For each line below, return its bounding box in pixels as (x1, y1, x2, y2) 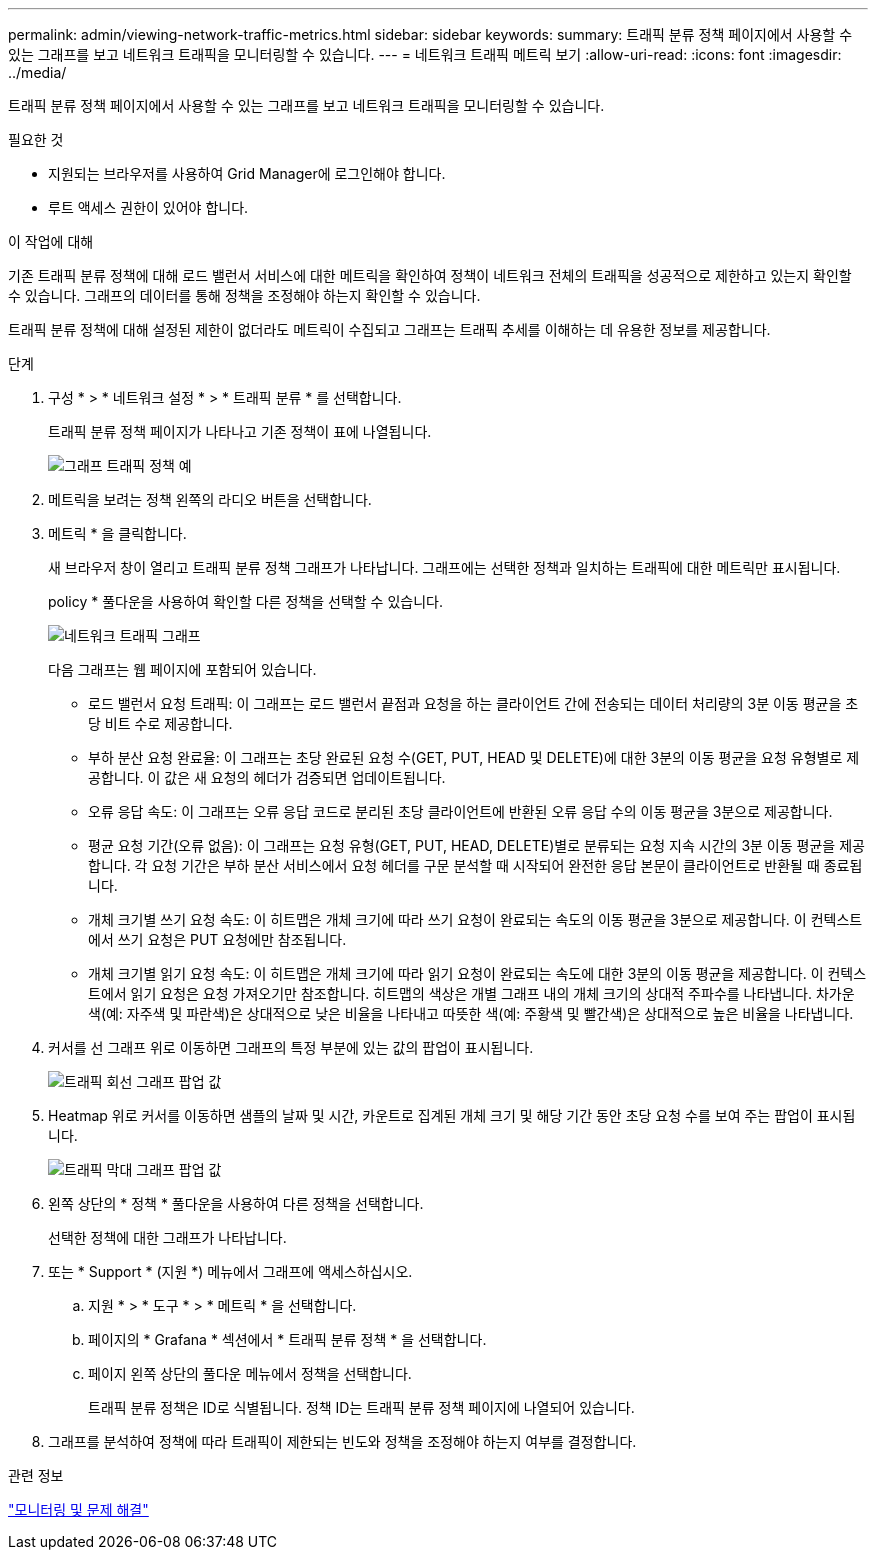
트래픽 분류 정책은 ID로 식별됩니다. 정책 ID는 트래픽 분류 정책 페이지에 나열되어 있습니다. (88, 1399, 635, 1416)
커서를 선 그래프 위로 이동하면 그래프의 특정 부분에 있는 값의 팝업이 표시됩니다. (48, 1039, 534, 1056)
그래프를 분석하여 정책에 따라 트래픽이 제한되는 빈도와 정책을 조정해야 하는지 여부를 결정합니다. (48, 1433, 637, 1450)
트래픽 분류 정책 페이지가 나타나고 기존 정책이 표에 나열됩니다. (48, 423, 432, 440)
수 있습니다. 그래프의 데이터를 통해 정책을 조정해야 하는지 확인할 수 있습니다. (8, 287, 481, 304)
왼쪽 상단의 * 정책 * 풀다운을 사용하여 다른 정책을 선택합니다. (48, 1195, 424, 1212)
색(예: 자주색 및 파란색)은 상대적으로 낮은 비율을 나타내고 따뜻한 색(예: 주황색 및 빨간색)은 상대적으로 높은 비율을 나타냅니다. (88, 1005, 854, 1022)
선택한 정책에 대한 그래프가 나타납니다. (48, 1229, 287, 1246)
